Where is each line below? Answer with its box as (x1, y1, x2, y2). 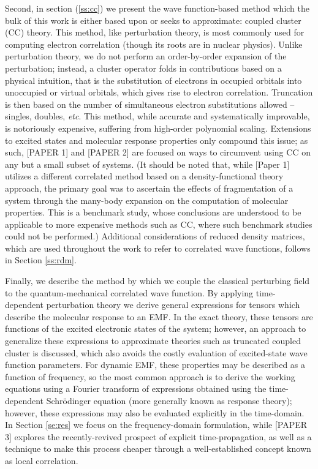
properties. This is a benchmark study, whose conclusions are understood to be (5, 206, 301, 219)
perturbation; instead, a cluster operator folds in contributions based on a (5, 61, 282, 74)
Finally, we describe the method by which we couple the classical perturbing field (5, 274, 310, 287)
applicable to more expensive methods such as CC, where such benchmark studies (5, 217, 312, 230)
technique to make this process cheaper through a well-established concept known (5, 442, 311, 455)
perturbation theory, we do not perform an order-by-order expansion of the (5, 50, 287, 62)
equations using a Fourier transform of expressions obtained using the (5, 382, 267, 395)
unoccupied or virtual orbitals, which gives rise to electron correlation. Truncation (5, 86, 313, 99)
